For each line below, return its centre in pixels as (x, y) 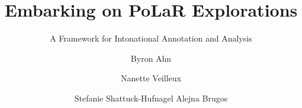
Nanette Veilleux (151, 78)
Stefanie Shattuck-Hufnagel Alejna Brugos (151, 98)
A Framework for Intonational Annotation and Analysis (151, 38)
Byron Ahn (151, 58)
